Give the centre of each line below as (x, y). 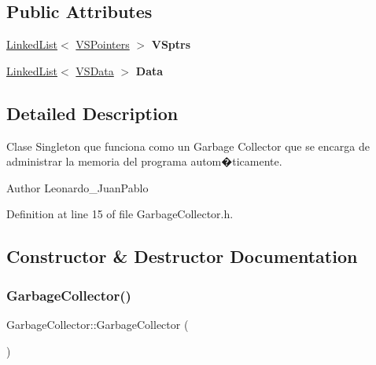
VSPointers (103, 44)
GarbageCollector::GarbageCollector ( (98, 324)
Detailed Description (92, 113)
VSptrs (171, 44)
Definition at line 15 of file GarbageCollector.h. (120, 214)
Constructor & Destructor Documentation (182, 256)
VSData (95, 70)
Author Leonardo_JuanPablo (77, 187)
